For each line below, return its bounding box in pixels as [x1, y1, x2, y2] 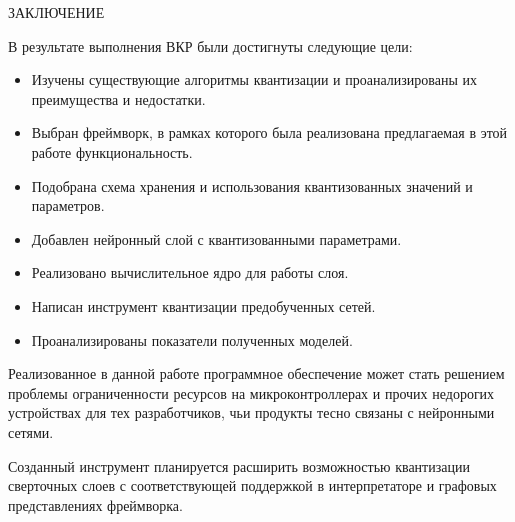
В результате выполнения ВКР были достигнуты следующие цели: [8, 35, 413, 56]
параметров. [31, 195, 105, 216]
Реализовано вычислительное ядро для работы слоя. [31, 262, 349, 283]
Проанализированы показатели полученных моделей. [31, 329, 353, 350]
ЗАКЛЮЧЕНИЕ [8, 2, 105, 22]
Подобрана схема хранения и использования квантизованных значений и [31, 175, 473, 196]
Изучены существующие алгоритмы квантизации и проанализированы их [31, 69, 477, 90]
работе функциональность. [31, 141, 193, 162]
